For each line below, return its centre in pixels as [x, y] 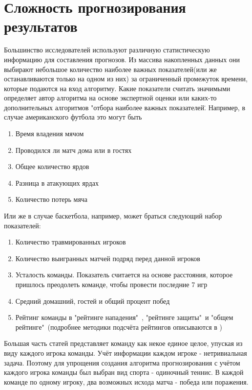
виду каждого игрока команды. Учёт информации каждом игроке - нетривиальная [126, 353]
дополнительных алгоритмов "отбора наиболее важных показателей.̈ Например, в [125, 107]
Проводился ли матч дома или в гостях [73, 150]
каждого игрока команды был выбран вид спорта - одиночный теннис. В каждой [124, 372]
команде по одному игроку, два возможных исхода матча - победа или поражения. [126, 381]
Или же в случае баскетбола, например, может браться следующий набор [113, 216]
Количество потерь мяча [52, 199]
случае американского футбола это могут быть [73, 117]
